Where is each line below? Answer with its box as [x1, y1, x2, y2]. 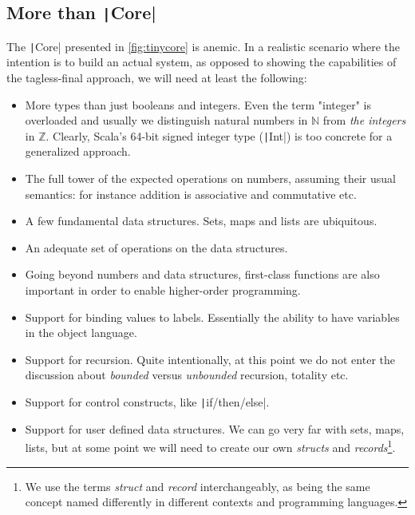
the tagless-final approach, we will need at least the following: [6, 69, 307, 86]
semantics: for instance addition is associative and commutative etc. [25, 185, 357, 202]
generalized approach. [25, 143, 131, 160]
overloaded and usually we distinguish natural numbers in [25, 112, 308, 129]
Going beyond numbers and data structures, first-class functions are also [25, 266, 380, 283]
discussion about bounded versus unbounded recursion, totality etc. [25, 366, 349, 383]
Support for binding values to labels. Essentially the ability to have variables [25, 308, 400, 325]
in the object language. [25, 324, 137, 341]
